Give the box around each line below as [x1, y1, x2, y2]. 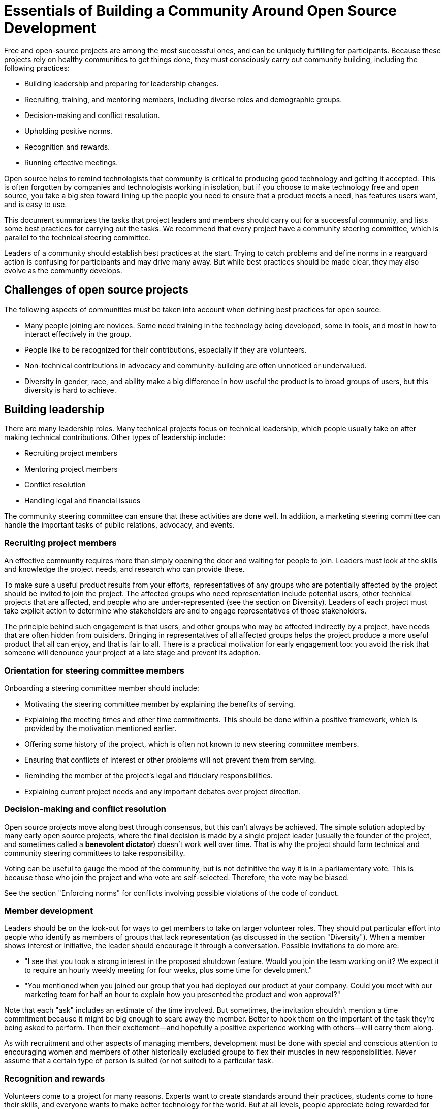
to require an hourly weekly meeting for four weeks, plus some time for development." [24, 966, 312, 975]
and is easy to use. [4, 199, 67, 209]
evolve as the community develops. [4, 266, 122, 275]
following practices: [4, 63, 70, 72]
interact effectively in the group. [24, 329, 132, 338]
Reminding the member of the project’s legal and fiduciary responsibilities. [24, 771, 273, 780]
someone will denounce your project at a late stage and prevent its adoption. [4, 648, 261, 657]
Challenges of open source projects [4, 283, 188, 297]
